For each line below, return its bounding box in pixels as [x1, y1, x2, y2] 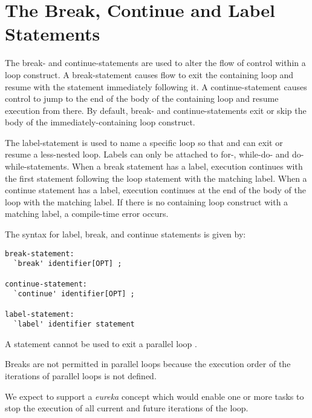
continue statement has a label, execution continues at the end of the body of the [5, 184, 306, 196]
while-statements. [5, 160, 70, 173]
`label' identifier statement [13, 320, 135, 329]
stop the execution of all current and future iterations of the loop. [5, 402, 249, 414]
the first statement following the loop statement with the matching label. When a [5, 171, 307, 184]
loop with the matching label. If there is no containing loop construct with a [5, 195, 288, 208]
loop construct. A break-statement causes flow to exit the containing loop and [5, 68, 294, 81]
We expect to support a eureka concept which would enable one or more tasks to [5, 390, 304, 402]
